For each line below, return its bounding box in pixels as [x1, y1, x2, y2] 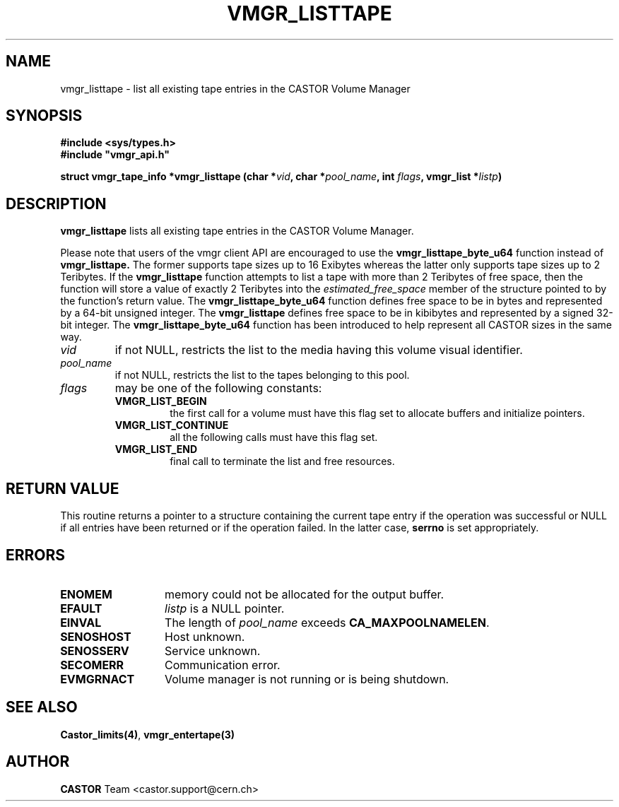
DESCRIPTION [6, 194, 107, 213]
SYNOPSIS [6, 107, 83, 125]
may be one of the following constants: [114, 381, 322, 396]
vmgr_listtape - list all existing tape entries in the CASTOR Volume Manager [60, 82, 411, 95]
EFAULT [60, 601, 102, 615]
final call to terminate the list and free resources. [170, 455, 395, 468]
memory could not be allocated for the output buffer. [165, 587, 444, 601]
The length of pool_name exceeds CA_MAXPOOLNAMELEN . [165, 615, 490, 630]
